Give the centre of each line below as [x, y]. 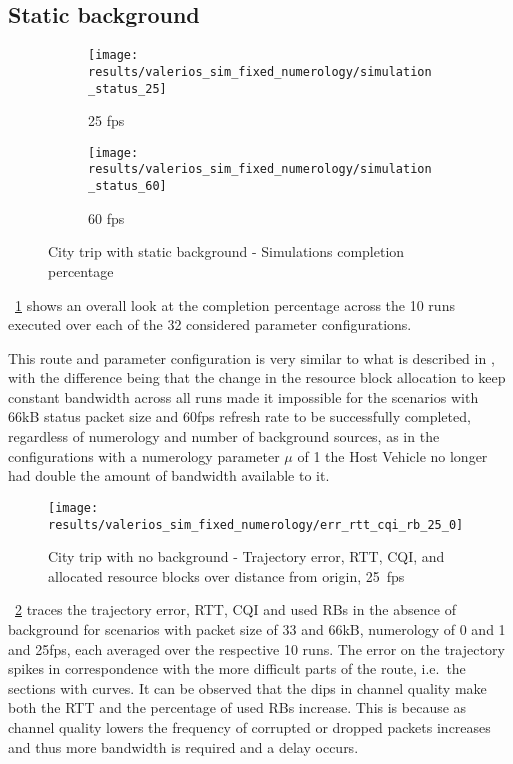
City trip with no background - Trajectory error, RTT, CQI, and [246, 556]
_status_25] [127, 88]
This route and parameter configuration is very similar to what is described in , [251, 357]
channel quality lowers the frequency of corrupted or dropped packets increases [249, 726]
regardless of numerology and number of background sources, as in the [224, 436]
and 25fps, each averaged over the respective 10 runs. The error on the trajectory [256, 648]
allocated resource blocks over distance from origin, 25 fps [226, 575]
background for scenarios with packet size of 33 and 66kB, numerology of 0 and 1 [257, 628]
